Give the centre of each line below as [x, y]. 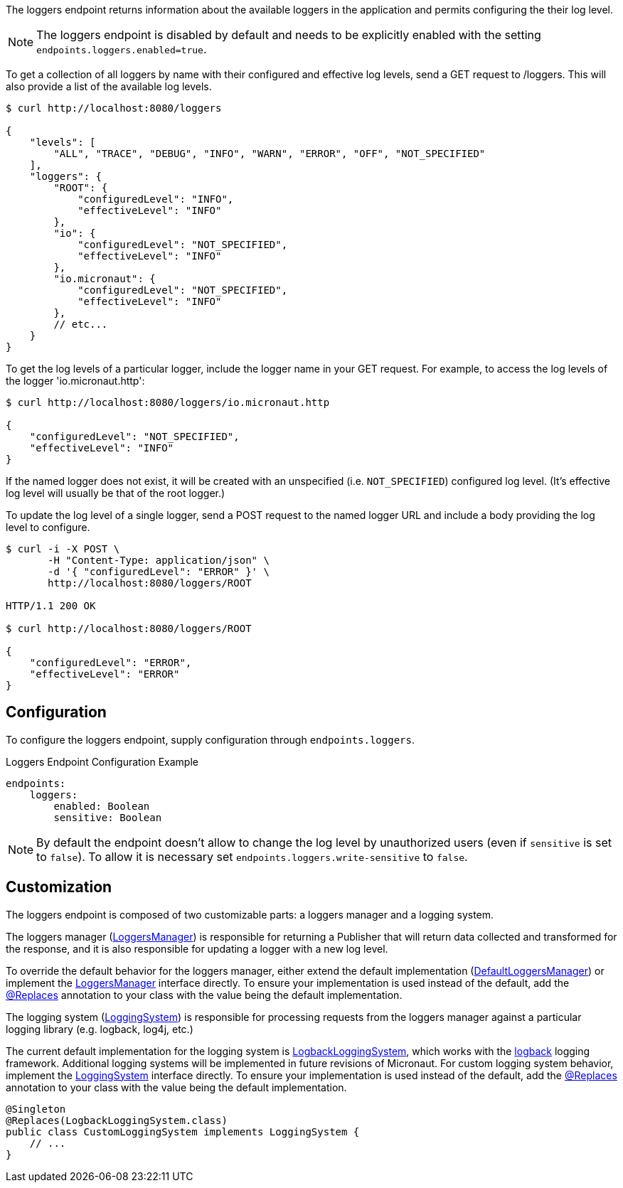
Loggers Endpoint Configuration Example [102, 761]
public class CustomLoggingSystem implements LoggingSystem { [183, 1131]
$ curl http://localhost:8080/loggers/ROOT [129, 628]
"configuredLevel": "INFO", [156, 199]
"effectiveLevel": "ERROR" [105, 674]
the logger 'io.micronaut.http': [75, 381]
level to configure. [48, 527]
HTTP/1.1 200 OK [51, 606]
